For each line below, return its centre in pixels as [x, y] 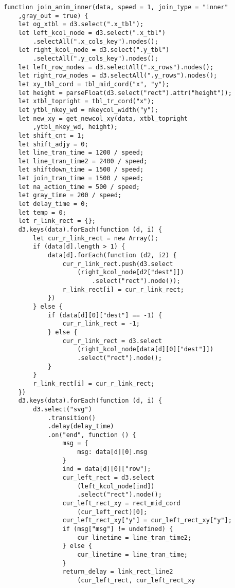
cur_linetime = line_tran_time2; [134, 537]
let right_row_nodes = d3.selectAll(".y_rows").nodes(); [118, 76]
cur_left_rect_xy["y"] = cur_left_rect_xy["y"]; [147, 520]
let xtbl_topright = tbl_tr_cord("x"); [86, 101]
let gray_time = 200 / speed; [70, 195]
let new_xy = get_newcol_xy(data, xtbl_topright [103, 118]
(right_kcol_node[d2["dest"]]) [131, 272]
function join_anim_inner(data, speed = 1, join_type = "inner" [116, 7]
